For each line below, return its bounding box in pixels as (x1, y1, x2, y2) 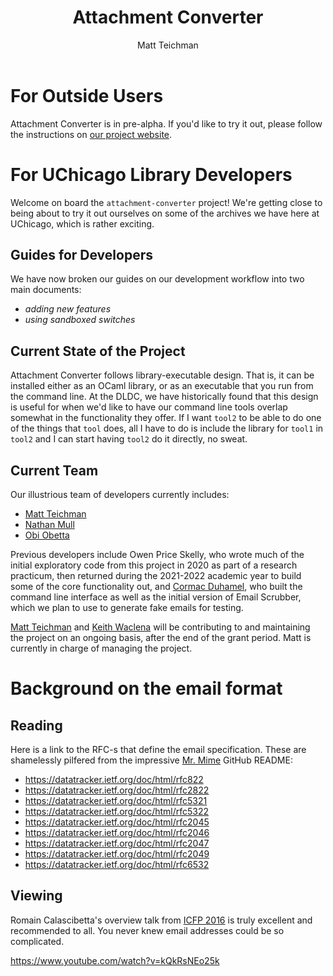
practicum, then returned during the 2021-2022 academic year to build (10, 570, 302, 582)
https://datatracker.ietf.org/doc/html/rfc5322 (24, 806, 210, 818)
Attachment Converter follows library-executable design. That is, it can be (10, 369, 315, 381)
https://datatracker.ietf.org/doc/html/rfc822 (24, 774, 204, 786)
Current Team (10, 462, 99, 479)
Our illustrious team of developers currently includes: (10, 489, 230, 501)
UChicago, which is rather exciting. (10, 217, 155, 230)
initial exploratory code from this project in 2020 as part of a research (10, 559, 298, 571)
